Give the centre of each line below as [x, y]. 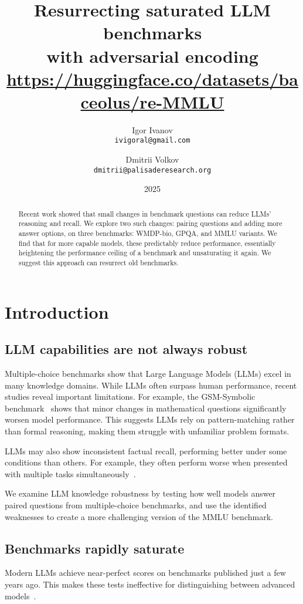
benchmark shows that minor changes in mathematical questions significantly [146, 408]
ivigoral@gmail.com [152, 141]
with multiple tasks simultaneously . [70, 473]
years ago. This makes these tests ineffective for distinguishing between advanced [150, 584]
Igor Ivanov [152, 129]
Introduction [57, 311]
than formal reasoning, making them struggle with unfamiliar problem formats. [147, 431]
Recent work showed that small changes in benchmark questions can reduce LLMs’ [145, 213]
